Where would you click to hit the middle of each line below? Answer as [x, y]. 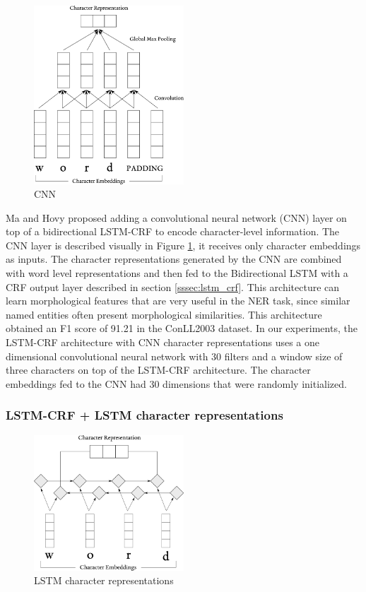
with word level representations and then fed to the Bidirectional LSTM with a [177, 273]
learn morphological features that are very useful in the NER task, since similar [178, 301]
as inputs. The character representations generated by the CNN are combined [174, 259]
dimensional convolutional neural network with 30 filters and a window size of [174, 356]
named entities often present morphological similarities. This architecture [164, 314]
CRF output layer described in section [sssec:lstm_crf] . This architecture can [173, 286]
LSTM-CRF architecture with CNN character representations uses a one [163, 342]
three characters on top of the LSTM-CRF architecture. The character [158, 370]
